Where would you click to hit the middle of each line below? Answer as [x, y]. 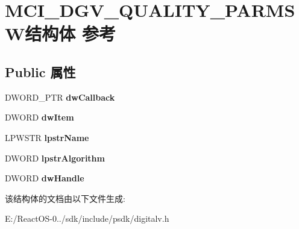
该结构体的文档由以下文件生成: [65, 198]
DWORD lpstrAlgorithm [55, 158]
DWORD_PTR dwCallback [60, 97]
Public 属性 [40, 71]
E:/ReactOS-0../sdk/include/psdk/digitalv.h [87, 218]
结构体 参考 [71, 33]
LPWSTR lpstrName [47, 137]
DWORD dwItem [39, 117]
